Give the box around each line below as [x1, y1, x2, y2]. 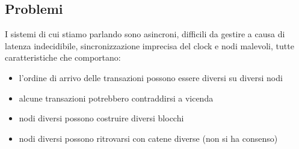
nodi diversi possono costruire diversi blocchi [19, 112, 184, 124]
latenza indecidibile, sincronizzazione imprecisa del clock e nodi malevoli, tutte [5, 39, 294, 52]
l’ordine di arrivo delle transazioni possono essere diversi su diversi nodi [19, 71, 283, 84]
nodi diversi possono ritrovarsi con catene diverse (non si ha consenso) [19, 132, 278, 144]
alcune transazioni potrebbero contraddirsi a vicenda [19, 91, 214, 104]
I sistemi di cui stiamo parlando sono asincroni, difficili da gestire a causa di [5, 28, 285, 40]
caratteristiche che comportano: [5, 51, 121, 64]
